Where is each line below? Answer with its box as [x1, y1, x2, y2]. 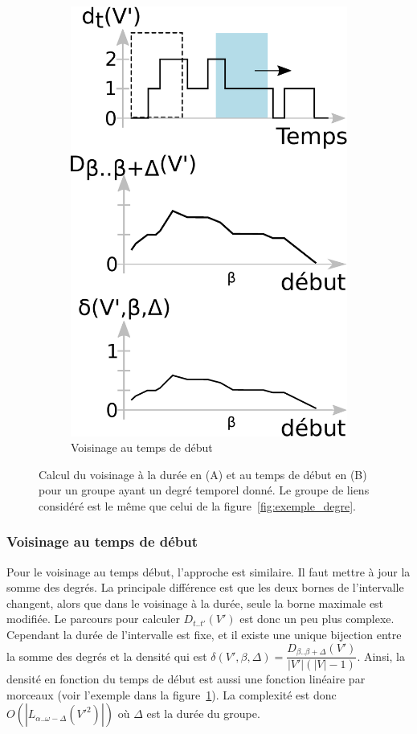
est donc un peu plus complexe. [239, 610, 395, 627]
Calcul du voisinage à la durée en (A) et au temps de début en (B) [39, 465, 367, 482]
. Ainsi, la [357, 647, 406, 664]
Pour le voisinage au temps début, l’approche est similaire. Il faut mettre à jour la [6, 563, 411, 580]
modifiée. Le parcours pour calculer [6, 610, 180, 627]
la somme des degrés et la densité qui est [6, 647, 207, 664]
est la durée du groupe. [146, 705, 260, 722]
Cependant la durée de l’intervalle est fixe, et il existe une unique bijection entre [6, 626, 402, 643]
